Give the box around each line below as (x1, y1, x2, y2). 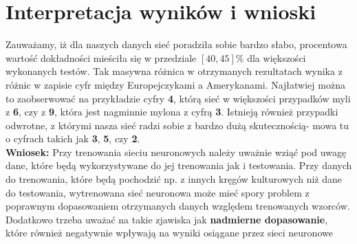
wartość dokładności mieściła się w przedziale (6, 50, 197, 65)
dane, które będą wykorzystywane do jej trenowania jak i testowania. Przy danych (6, 158, 352, 173)
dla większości (247, 50, 306, 65)
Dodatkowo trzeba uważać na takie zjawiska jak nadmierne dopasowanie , (6, 212, 328, 226)
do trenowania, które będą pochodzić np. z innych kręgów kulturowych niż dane (6, 172, 343, 186)
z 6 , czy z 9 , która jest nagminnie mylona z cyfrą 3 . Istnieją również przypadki (6, 104, 338, 119)
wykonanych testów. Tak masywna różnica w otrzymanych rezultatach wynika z (6, 64, 343, 78)
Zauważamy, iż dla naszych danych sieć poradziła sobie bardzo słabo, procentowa (6, 37, 347, 52)
